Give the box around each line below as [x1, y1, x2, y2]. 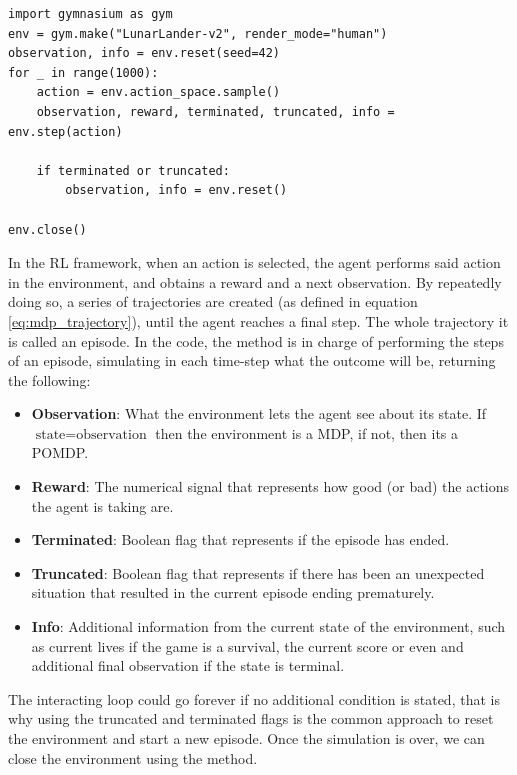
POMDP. [31, 442, 89, 463]
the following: [8, 369, 91, 390]
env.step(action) [8, 124, 123, 139]
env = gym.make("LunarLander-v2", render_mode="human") [8, 26, 388, 41]
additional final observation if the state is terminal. [31, 655, 345, 676]
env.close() [8, 222, 87, 237]
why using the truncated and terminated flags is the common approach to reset [8, 708, 494, 729]
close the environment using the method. [8, 747, 258, 768]
